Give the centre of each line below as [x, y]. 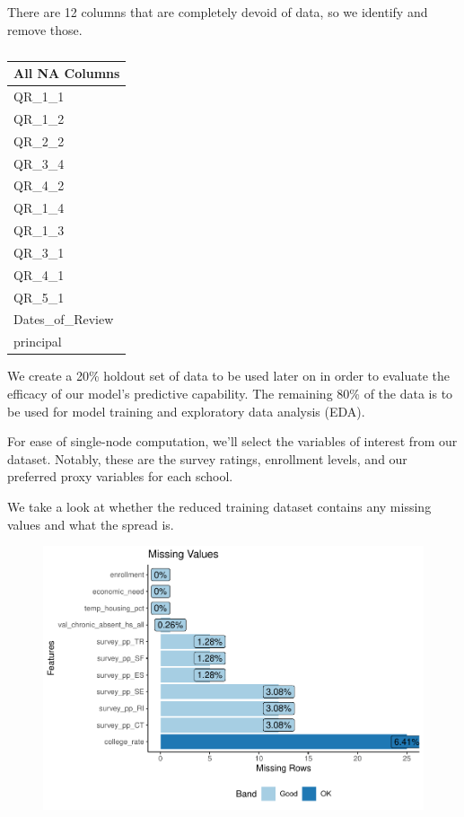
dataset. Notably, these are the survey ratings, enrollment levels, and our [207, 458]
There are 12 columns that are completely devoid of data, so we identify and [218, 12]
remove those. [45, 29]
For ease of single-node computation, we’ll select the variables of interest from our [232, 441]
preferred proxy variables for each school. [120, 476]
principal [38, 342]
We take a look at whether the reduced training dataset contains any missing [219, 506]
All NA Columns [67, 73]
